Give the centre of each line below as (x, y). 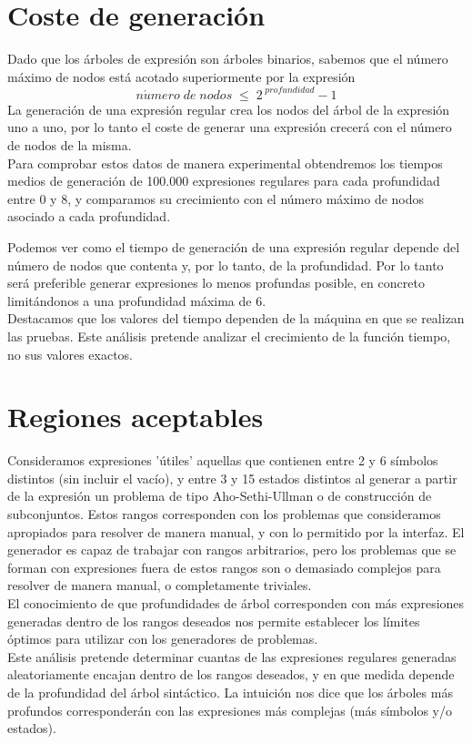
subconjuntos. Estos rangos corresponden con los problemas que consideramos (224, 514)
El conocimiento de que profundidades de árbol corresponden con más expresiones (236, 603)
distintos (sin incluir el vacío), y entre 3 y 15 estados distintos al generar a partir (232, 478)
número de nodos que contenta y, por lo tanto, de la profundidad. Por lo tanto (226, 265)
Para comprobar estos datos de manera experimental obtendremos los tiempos (225, 163)
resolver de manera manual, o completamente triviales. (160, 585)
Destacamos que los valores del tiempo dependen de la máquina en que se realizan (236, 318)
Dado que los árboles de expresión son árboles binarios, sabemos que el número (228, 59)
